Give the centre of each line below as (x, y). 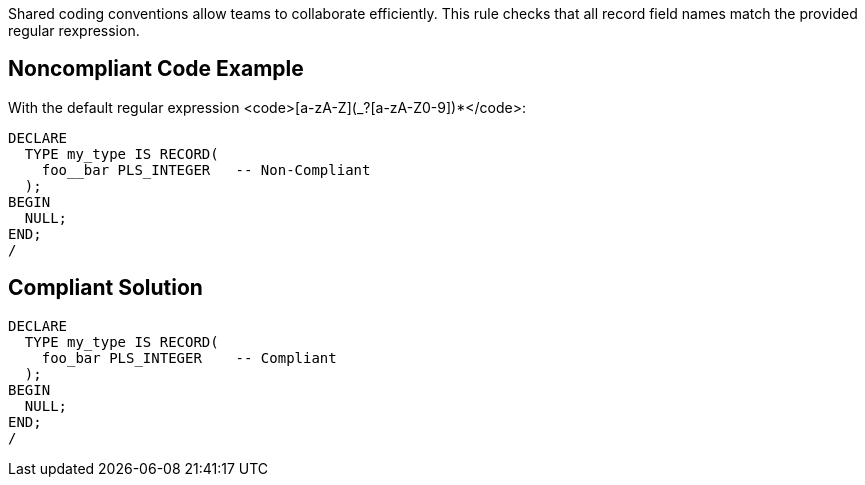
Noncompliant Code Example (156, 69)
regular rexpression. (74, 30)
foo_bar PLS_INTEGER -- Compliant (189, 357)
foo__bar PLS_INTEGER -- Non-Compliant (206, 169)
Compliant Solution (105, 288)
